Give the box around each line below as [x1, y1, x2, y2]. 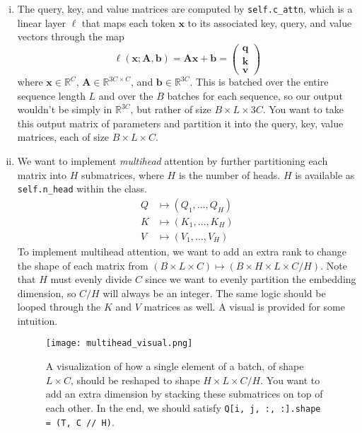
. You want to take [262, 102, 344, 117]
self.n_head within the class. [17, 181, 147, 196]
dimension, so [17, 285, 76, 300]
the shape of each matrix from [17, 258, 148, 272]
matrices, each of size [17, 129, 110, 144]
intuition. [17, 313, 58, 328]
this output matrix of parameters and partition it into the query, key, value [17, 115, 344, 130]
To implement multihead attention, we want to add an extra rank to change [17, 243, 346, 258]
